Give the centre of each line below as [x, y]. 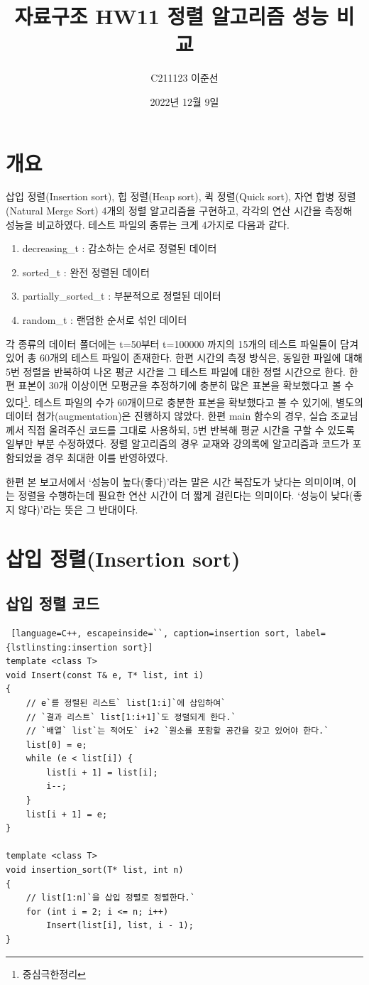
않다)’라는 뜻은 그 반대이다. [78, 509]
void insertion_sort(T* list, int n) [95, 870]
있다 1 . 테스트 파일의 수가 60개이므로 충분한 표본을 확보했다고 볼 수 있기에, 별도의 [184, 401]
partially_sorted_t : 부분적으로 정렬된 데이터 [122, 296]
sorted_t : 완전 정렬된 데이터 [86, 272]
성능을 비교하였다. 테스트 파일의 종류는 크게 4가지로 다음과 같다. [148, 224]
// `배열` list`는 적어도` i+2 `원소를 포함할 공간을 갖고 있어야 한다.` [177, 731]
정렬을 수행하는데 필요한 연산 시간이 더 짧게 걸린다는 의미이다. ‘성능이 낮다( [186, 495]
